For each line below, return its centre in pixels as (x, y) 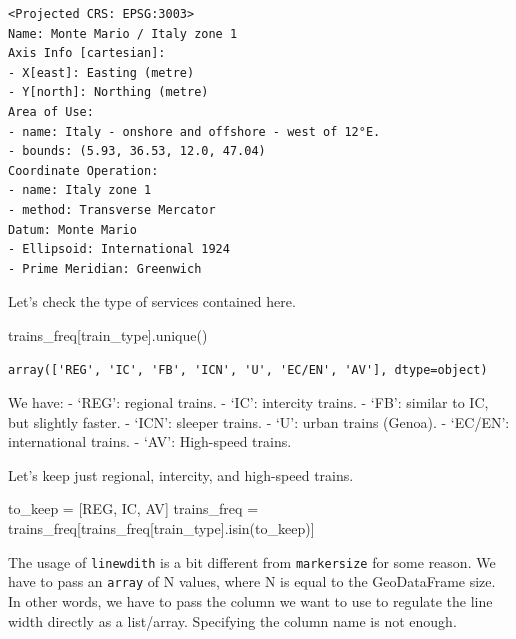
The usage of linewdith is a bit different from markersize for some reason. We (252, 561)
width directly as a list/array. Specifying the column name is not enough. (232, 620)
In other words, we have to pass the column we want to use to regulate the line (250, 600)
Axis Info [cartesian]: (87, 53)
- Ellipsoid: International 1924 (119, 249)
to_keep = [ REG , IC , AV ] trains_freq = (133, 508)
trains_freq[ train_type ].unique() (108, 334)
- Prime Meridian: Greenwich (105, 268)
